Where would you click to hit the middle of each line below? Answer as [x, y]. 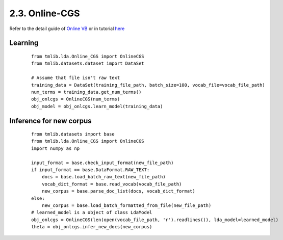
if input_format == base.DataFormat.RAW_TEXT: [91, 170]
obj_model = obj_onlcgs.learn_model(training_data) [97, 106]
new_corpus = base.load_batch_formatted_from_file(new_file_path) [126, 206]
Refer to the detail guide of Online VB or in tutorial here [67, 29]
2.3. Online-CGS [45, 13]
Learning [24, 43]
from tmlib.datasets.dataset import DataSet [88, 63]
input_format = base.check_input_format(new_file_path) [102, 163]
